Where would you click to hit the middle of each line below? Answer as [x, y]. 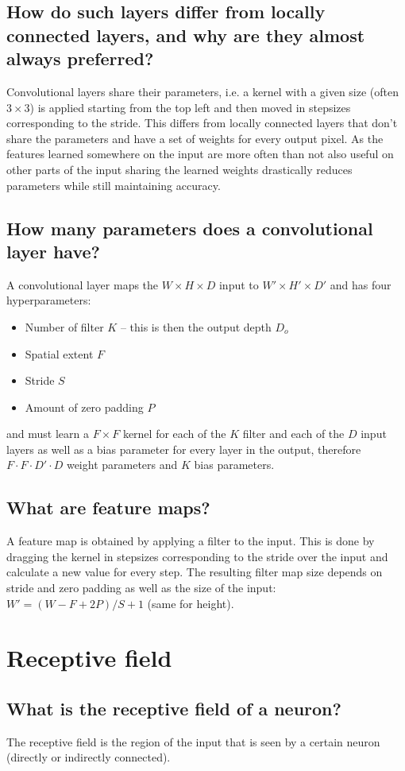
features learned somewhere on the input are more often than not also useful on [200, 154]
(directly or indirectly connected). [89, 757]
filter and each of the [293, 434]
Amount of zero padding [84, 407]
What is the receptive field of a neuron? [174, 709]
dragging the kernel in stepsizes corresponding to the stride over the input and [197, 556]
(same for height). [191, 603]
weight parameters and [122, 465]
